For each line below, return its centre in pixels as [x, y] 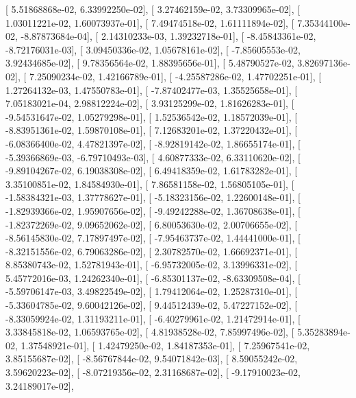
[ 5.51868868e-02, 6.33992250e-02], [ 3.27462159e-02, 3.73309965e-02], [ [153, 9]
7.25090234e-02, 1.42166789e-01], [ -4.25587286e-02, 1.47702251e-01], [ [175, 76]
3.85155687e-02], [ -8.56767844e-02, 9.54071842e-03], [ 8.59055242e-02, [152, 359]
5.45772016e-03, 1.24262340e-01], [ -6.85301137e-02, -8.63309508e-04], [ [153, 278]
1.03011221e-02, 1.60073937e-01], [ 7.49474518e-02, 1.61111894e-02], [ [150, 22]
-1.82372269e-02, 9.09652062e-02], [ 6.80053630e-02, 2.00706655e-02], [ [152, 224]
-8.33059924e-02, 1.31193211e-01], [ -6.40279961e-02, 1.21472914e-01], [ [153, 318]
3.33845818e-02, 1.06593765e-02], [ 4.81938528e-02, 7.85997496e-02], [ [150, 332]
